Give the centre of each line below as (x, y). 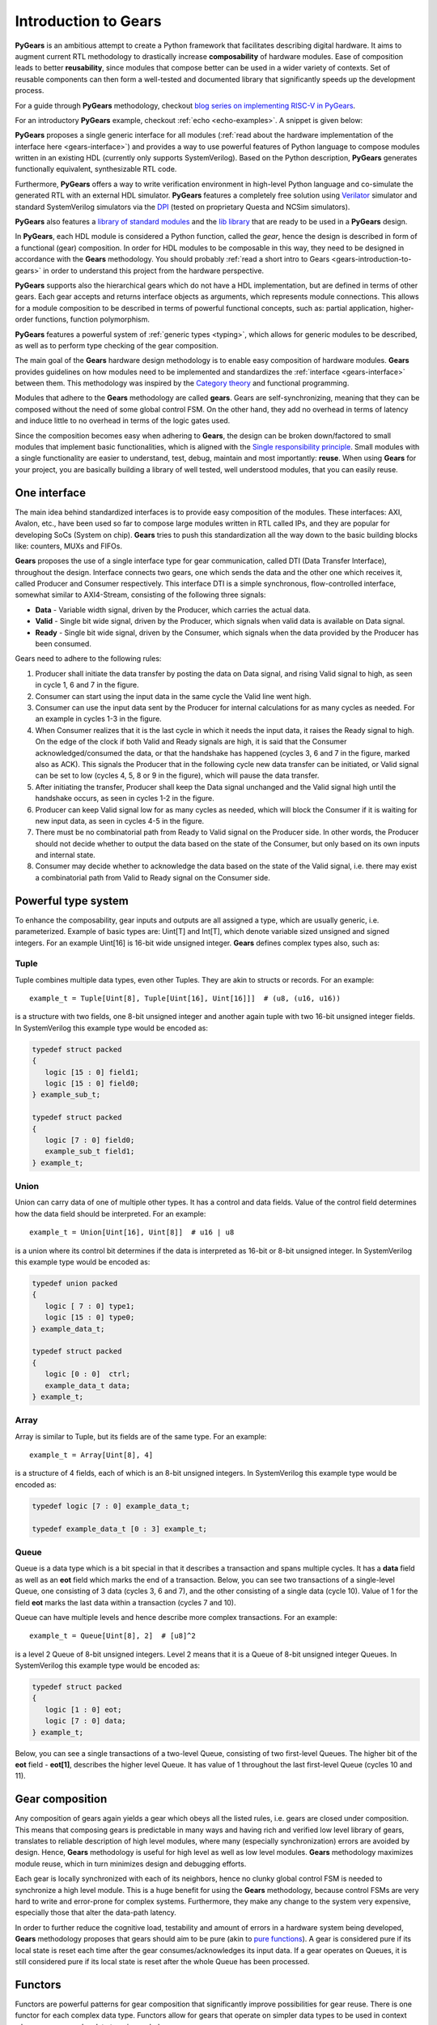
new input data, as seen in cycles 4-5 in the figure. (120, 821)
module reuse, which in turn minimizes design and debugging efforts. (131, 1864)
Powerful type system (72, 900)
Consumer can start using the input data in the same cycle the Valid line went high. (173, 696)
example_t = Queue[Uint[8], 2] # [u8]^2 (112, 1636)
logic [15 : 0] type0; (90, 1317)
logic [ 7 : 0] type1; (90, 1306)
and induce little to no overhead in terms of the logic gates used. (123, 420)
